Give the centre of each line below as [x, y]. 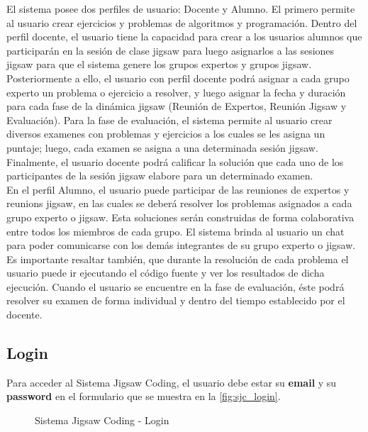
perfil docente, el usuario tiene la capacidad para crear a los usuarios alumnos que [184, 37]
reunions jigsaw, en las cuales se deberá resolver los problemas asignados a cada [179, 203]
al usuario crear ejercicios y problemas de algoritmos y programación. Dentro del [182, 22]
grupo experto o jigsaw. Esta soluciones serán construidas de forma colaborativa [180, 217]
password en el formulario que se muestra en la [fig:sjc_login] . [144, 396]
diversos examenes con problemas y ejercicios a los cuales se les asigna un [166, 134]
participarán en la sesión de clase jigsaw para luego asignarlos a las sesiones [171, 50]
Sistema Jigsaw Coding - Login [102, 420]
